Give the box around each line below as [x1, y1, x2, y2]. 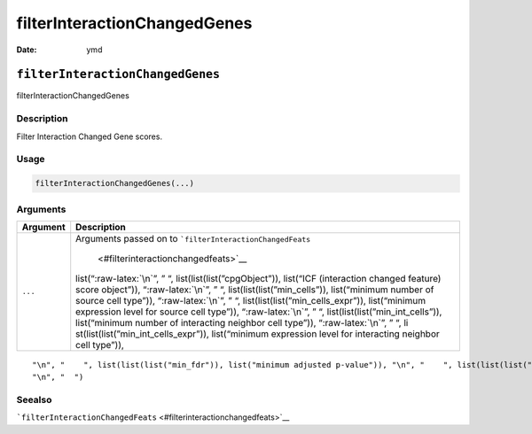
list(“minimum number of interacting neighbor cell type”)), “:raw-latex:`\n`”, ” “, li [75, 316, 409, 329]
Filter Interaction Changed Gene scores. [16, 131, 163, 142]
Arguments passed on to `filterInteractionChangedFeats [75, 232, 311, 244]
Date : [16, 44, 37, 55]
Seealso [16, 394, 52, 407]
